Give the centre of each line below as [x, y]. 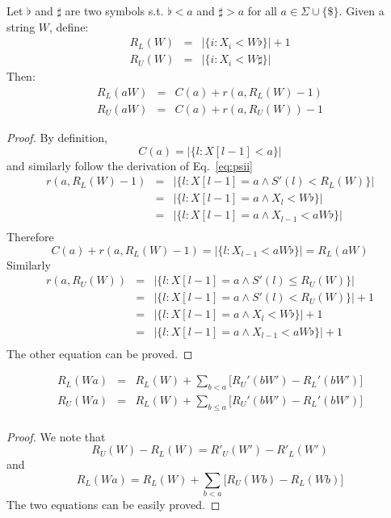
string [21, 26]
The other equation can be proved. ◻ [100, 353]
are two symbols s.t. [114, 10]
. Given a [362, 10]
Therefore [30, 237]
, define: [69, 26]
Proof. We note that [56, 436]
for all [262, 10]
